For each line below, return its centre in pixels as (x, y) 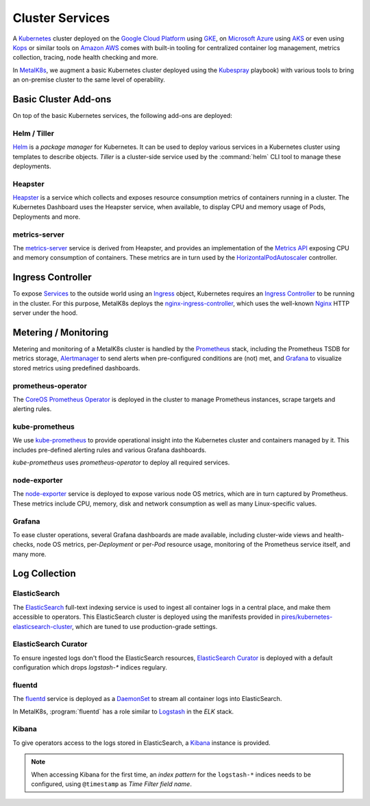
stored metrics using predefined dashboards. (76, 368)
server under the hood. (45, 313)
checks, (24, 545)
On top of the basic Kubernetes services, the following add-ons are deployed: (122, 116)
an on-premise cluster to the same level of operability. (89, 80)
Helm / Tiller (34, 133)
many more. (29, 554)
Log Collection (44, 574)
